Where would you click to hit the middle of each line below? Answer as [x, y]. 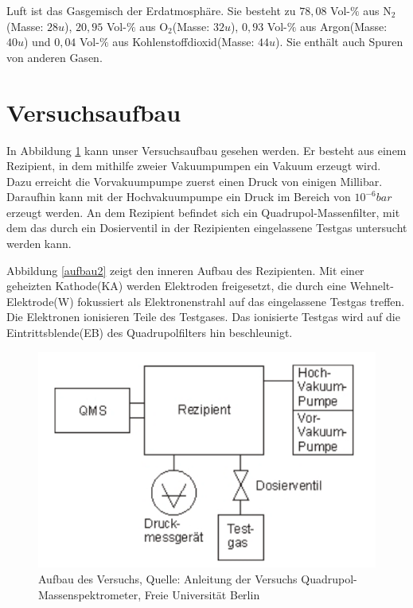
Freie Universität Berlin [202, 594]
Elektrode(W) [40, 301]
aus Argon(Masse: [344, 26]
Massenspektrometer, [90, 594]
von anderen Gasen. [55, 57]
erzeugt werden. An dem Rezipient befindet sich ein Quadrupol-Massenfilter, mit [203, 212]
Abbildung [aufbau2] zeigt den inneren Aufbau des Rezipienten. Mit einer [185, 270]
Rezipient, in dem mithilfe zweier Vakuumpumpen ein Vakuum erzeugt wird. [194, 166]
